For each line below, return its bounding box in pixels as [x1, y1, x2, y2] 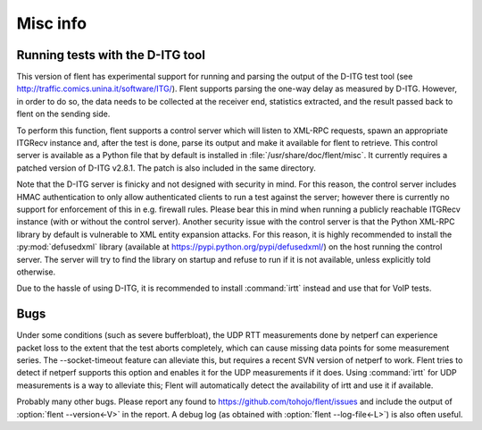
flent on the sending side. [16, 108, 111, 120]
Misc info [16, 13, 87, 33]
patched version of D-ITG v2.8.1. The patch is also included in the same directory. [16, 162, 317, 173]
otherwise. [16, 266, 56, 277]
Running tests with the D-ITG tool [16, 47, 205, 63]
